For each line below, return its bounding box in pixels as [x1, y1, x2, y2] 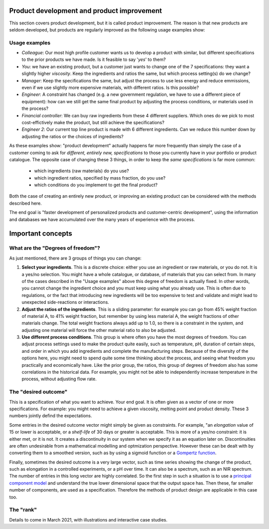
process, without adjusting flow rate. [21, 376, 97, 382]
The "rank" [9, 507, 37, 514]
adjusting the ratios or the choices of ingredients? [21, 133, 124, 139]
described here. [9, 200, 42, 206]
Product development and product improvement [9, 6, 162, 15]
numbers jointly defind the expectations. [9, 413, 92, 419]
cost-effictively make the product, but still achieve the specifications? [21, 119, 164, 125]
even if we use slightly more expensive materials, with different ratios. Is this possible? [21, 85, 199, 90]
